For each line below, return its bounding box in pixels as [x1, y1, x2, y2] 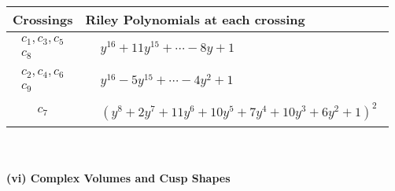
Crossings [13, 10, 73, 28]
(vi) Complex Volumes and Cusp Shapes [6, 170, 231, 186]
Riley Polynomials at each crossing [85, 10, 305, 28]
